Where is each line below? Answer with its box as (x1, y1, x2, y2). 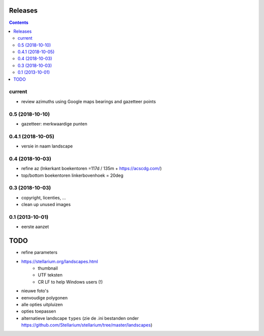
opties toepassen (21, 308, 56, 315)
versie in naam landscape (21, 143, 73, 149)
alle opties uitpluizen (21, 301, 63, 307)
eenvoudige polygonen (21, 294, 68, 300)
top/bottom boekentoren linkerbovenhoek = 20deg (21, 172, 124, 178)
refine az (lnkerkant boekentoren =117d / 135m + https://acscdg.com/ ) (21, 166, 162, 171)
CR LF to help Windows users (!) (38, 279, 103, 285)
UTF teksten (38, 272, 63, 278)
